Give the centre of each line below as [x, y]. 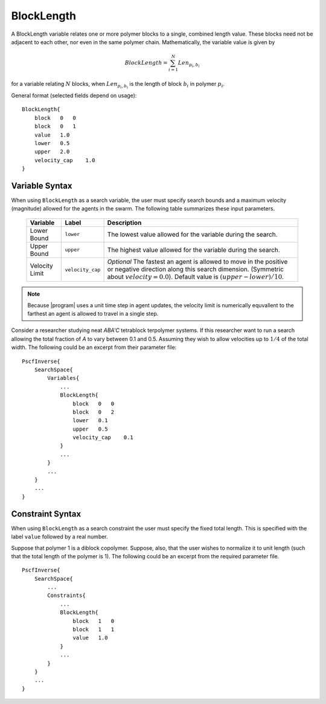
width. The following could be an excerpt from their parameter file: [94, 347]
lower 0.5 [52, 143]
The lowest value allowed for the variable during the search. [192, 234]
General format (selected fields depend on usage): [74, 96]
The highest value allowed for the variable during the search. [193, 250]
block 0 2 [94, 412]
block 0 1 [55, 126]
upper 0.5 [90, 429]
